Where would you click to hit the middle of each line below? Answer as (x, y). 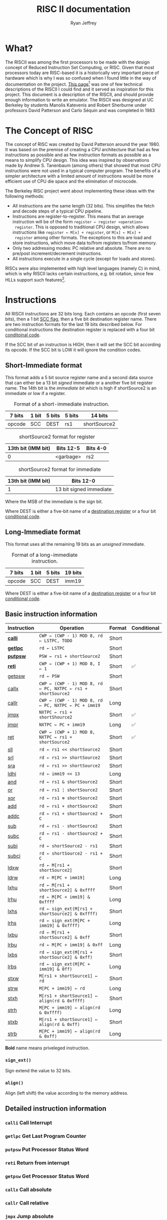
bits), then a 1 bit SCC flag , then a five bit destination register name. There (81, 319)
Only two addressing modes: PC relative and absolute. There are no (82, 248)
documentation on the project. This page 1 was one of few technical (74, 84)
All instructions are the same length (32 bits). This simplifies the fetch (83, 206)
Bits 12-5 (68, 448)
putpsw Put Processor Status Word (47, 1149)
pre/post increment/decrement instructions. (57, 254)
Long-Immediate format (43, 532)
